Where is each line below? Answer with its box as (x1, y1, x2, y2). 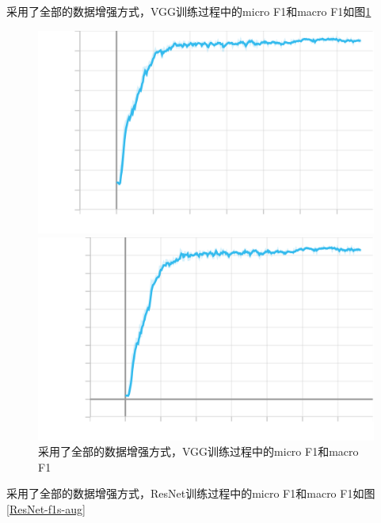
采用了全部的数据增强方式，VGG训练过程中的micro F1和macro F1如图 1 (6, 3, 371, 19)
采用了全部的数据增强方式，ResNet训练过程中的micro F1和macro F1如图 (6, 485, 375, 502)
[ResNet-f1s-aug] (6, 501, 86, 517)
